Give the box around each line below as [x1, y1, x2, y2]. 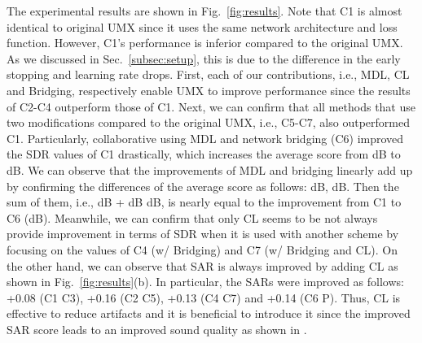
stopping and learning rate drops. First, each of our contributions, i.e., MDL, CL [7, 66, 410, 83]
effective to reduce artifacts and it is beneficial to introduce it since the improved [7, 305, 411, 322]
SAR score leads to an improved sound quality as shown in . [7, 320, 307, 337]
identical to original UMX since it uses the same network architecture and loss [7, 18, 398, 35]
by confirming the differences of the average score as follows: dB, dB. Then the [7, 177, 399, 194]
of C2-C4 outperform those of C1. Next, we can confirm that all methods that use [7, 98, 415, 115]
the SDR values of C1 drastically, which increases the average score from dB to [7, 145, 401, 163]
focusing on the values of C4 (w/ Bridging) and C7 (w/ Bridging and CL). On [7, 241, 398, 258]
